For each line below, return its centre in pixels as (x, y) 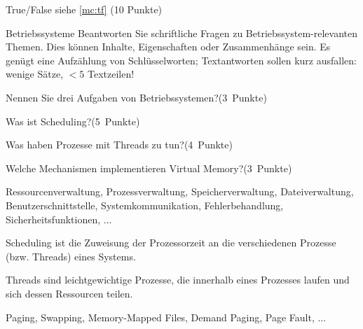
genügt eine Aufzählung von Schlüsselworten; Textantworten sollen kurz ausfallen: (181, 60)
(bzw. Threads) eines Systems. (71, 256)
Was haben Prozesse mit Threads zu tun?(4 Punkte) (119, 145)
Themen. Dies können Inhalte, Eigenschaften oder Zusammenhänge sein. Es (168, 47)
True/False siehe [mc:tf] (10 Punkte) (84, 9)
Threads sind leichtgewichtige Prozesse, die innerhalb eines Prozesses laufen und (178, 280)
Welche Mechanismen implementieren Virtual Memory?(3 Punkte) (149, 168)
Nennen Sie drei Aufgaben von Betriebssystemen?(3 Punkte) (136, 97)
